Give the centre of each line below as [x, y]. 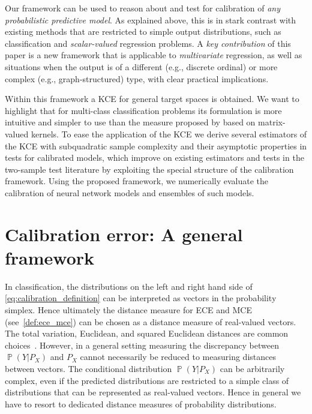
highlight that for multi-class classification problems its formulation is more [143, 110]
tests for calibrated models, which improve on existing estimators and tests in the [154, 157]
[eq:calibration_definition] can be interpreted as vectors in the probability [141, 298]
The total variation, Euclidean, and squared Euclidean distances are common [147, 333]
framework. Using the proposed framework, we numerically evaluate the [137, 181]
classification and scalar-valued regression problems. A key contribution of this [148, 43]
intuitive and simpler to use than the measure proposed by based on [130, 122]
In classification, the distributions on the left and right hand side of [129, 286]
